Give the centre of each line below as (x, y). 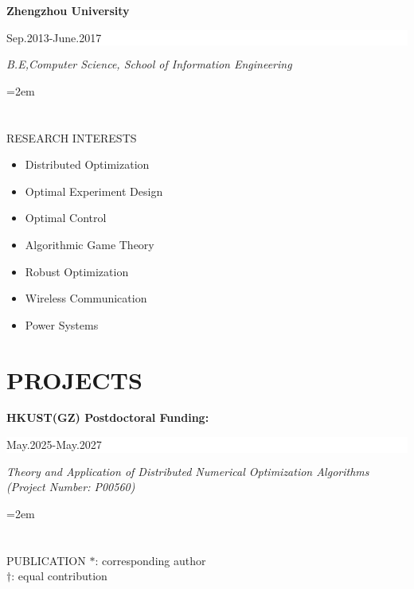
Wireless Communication (86, 298)
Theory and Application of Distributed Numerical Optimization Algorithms (188, 471)
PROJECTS (74, 379)
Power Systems (62, 324)
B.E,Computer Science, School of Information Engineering (149, 64)
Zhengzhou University (68, 10)
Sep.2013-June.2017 (54, 37)
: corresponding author (150, 560)
